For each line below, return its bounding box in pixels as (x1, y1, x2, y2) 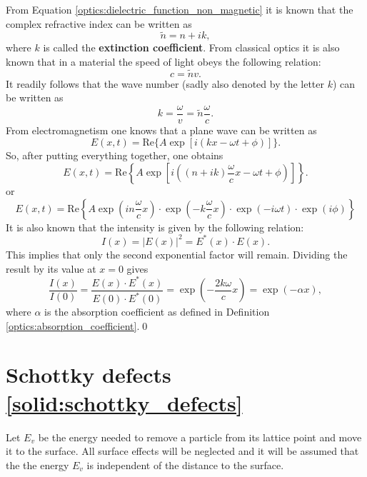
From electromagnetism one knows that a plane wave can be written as (6, 123, 317, 138)
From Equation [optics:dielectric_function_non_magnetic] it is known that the (6, 2, 353, 16)
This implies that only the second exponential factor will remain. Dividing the (6, 246, 348, 261)
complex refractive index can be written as (6, 16, 192, 31)
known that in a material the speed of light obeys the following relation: (6, 54, 321, 69)
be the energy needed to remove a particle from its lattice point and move (38, 429, 362, 444)
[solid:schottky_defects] (6, 388, 243, 417)
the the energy (6, 457, 69, 472)
